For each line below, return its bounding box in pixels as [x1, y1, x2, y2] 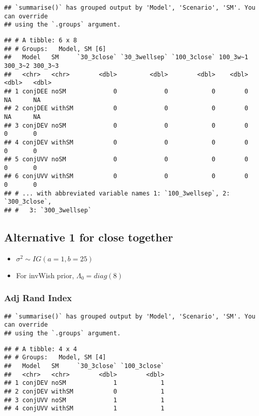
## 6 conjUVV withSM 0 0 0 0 [4, 173, 248, 180]
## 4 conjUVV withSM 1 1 [4, 405, 164, 412]
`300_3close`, [4, 198, 52, 206]
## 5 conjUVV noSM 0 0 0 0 [4, 156, 248, 163]
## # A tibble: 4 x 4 [4, 345, 77, 353]
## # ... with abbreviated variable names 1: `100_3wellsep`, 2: [4, 189, 230, 197]
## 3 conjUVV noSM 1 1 [4, 396, 164, 404]
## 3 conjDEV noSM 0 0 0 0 [4, 121, 248, 129]
